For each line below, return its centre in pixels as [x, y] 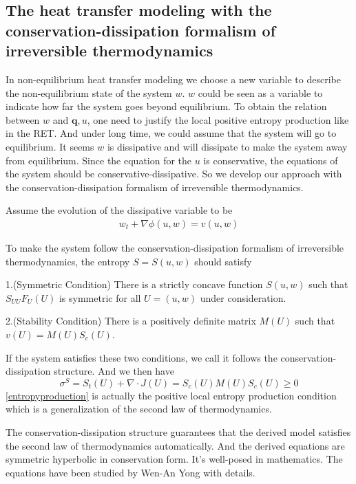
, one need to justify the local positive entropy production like [218, 119]
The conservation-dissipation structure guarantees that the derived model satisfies [178, 431]
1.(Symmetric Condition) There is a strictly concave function [134, 284]
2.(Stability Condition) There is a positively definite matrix [131, 321]
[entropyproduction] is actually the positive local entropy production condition [171, 395]
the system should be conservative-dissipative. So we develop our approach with [174, 174]
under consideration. [243, 297]
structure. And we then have [114, 371]
